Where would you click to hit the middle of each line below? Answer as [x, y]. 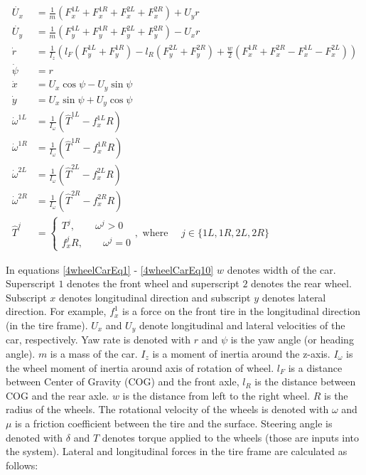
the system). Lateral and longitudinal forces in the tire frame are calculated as [177, 451]
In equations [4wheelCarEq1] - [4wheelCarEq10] [110, 269]
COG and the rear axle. [58, 395]
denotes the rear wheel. [301, 283]
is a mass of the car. [94, 354]
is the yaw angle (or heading [292, 340]
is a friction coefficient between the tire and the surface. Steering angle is [174, 423]
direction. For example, [56, 311]
